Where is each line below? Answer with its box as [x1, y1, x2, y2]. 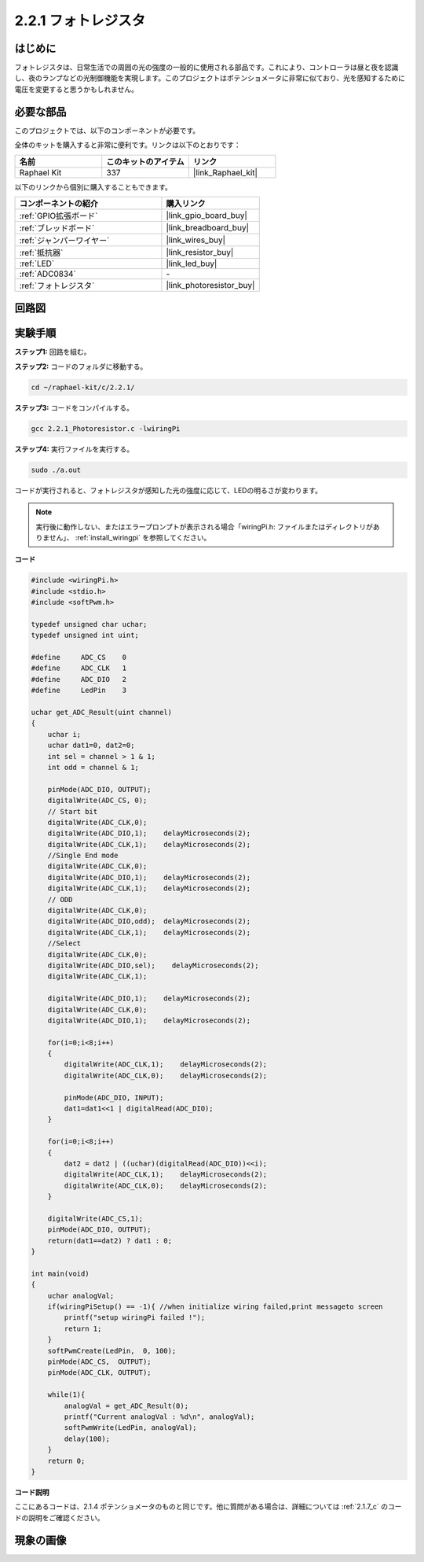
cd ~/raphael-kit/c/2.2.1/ [31, 382, 135, 392]
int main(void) [31, 1269, 90, 1278]
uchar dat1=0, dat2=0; [47, 741, 135, 750]
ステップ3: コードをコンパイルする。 [14, 403, 133, 412]
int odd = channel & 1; [47, 763, 139, 772]
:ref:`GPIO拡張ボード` [19, 210, 98, 221]
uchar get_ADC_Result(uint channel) [31, 708, 173, 717]
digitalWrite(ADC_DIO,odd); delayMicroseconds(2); [47, 917, 251, 926]
